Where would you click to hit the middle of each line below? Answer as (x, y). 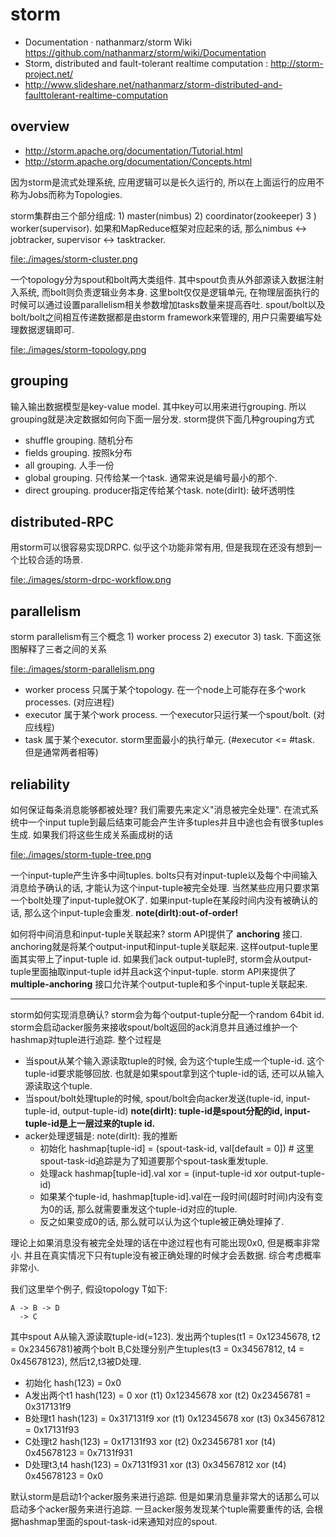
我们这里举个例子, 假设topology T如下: (89, 1289)
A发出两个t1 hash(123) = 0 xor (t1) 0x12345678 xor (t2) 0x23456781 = (168, 1395)
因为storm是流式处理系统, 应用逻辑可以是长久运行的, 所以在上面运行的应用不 (167, 182)
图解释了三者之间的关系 (58, 649)
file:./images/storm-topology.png (78, 349)
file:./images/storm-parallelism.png (82, 669)
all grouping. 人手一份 (69, 465)
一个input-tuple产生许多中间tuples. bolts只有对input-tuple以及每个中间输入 (164, 875)
